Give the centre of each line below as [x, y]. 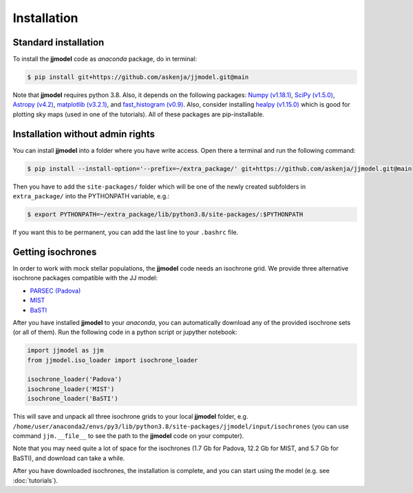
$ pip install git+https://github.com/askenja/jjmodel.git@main [138, 77]
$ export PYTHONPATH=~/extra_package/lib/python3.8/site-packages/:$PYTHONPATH [165, 214]
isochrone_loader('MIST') [71, 389]
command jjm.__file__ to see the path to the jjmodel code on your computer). [128, 436]
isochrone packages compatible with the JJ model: [85, 278]
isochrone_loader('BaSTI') [73, 399]
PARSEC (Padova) [55, 291]
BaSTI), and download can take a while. [69, 458]
